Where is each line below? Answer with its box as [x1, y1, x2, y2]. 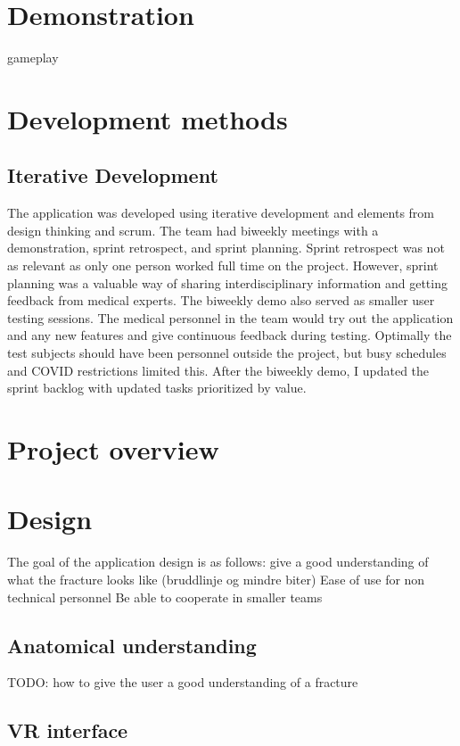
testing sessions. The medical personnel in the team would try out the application [7, 308, 454, 327]
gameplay [7, 48, 59, 67]
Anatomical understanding [7, 631, 257, 659]
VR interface [7, 717, 128, 744]
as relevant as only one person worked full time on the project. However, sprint [7, 256, 439, 275]
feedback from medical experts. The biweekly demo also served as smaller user [7, 291, 435, 310]
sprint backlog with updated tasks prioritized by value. [7, 378, 307, 397]
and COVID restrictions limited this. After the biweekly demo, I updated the [7, 361, 430, 379]
